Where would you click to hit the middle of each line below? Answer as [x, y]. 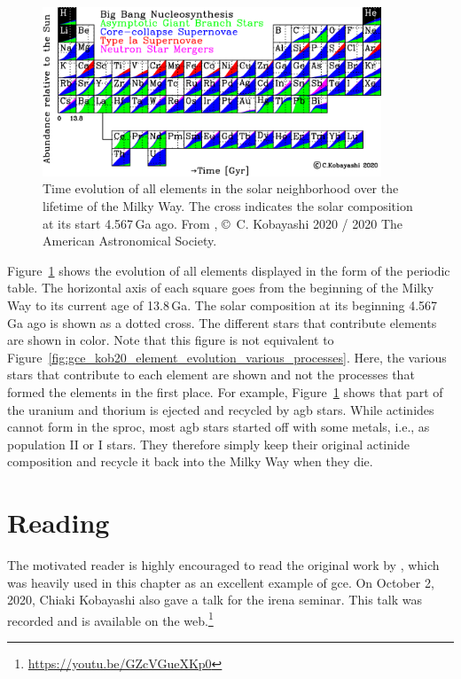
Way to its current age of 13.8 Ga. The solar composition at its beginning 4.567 [223, 304]
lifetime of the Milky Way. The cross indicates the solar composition [228, 205]
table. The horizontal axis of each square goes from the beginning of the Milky [221, 288]
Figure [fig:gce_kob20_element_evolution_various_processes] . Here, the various [227, 357]
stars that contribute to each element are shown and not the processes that [211, 375]
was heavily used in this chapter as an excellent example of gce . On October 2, [221, 582]
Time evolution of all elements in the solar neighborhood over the [221, 188]
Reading [59, 523]
